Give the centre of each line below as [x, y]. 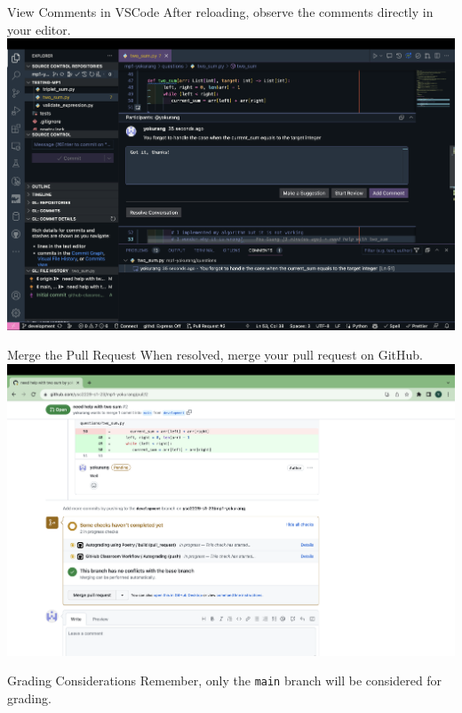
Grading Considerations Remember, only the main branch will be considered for [225, 681]
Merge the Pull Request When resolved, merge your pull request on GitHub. [215, 355]
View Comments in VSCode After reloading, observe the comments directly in [220, 12]
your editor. [39, 29]
